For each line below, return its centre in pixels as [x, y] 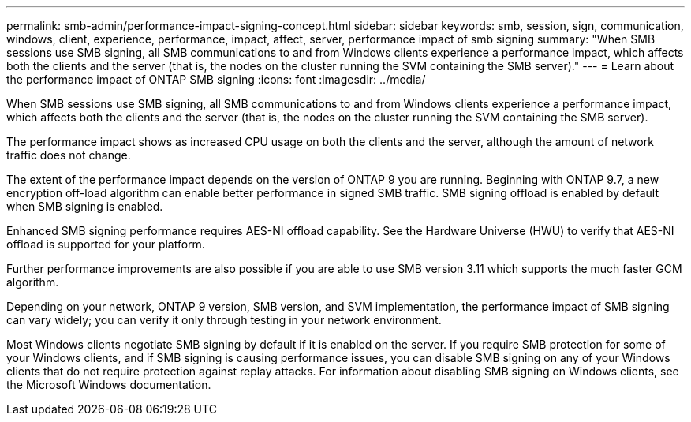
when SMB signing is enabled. [85, 206]
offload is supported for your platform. [106, 244]
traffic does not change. [69, 155]
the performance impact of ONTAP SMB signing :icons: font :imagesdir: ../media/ [216, 79]
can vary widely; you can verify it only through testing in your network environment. [224, 320]
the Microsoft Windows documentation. [109, 385]
